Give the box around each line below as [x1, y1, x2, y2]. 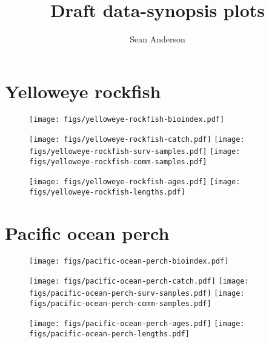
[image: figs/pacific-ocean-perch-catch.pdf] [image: [29, 277, 249, 286]
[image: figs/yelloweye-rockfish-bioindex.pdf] [29, 115, 225, 124]
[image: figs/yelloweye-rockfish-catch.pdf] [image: [29, 135, 245, 144]
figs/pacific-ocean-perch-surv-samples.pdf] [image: [29, 289, 245, 298]
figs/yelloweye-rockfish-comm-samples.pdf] [29, 157, 207, 166]
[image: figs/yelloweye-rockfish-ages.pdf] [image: [29, 178, 241, 187]
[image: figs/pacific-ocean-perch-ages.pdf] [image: [29, 319, 245, 328]
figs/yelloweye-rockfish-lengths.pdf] [29, 187, 185, 196]
